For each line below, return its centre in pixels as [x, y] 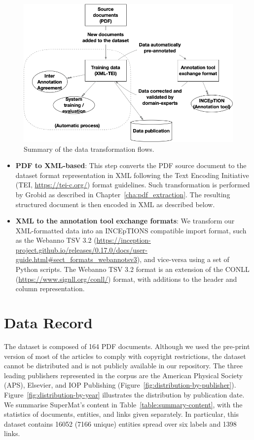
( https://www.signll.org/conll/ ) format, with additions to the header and [126, 279]
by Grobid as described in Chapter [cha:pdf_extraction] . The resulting [123, 194]
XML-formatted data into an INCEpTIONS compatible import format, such [131, 230]
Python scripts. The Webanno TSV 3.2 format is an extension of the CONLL [132, 269]
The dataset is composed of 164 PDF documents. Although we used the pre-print [127, 346]
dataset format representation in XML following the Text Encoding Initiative [132, 175]
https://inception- [124, 240]
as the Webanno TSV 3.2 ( [56, 240]
